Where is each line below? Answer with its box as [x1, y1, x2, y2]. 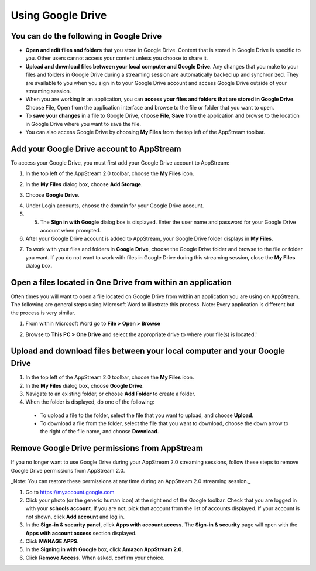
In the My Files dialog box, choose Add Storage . [25, 180, 143, 187]
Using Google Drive [11, 9, 107, 22]
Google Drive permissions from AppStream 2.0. [11, 467, 125, 474]
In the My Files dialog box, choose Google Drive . [25, 382, 144, 389]
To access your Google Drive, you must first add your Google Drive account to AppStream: [11, 159, 230, 166]
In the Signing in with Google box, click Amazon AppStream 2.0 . [25, 546, 184, 553]
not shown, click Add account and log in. [25, 513, 125, 520]
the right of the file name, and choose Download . [40, 428, 159, 435]
